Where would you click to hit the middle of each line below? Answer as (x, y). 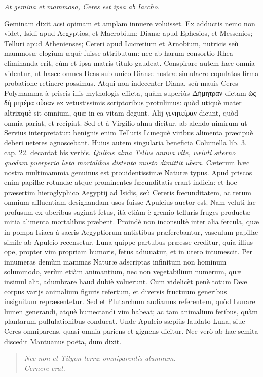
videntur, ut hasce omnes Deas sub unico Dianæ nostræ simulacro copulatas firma (131, 73)
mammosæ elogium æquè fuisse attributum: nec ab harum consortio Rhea (119, 53)
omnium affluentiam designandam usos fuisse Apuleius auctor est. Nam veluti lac (130, 202)
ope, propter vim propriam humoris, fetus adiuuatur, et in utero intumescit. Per (128, 252)
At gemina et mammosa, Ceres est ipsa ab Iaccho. (82, 6)
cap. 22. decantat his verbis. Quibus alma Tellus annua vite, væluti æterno (120, 152)
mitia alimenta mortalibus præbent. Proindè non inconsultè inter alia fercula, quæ (132, 222)
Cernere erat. (45, 368)
